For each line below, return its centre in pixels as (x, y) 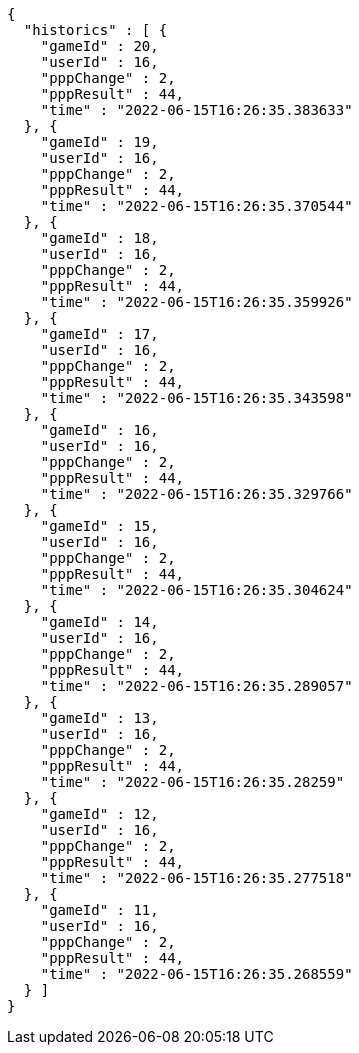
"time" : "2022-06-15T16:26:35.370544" (196, 206)
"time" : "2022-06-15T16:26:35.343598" (196, 398)
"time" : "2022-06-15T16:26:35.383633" (196, 110)
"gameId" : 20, (99, 46)
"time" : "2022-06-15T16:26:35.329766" (196, 494)
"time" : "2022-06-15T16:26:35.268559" (196, 974)
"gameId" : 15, (99, 526)
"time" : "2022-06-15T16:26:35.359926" (196, 302)
